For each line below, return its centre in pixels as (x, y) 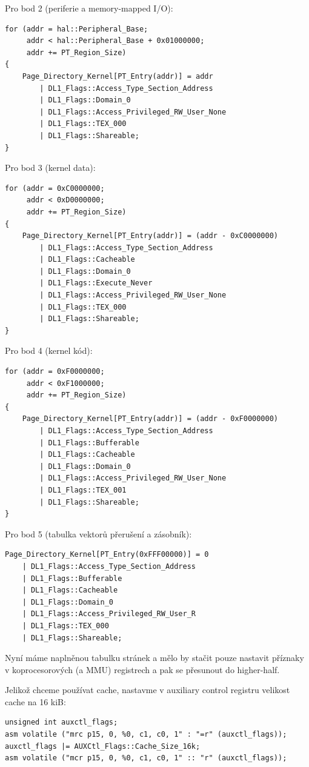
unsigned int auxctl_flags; (61, 722)
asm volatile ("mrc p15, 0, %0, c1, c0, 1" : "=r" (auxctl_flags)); (146, 735)
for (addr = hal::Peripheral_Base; (77, 29)
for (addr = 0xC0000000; (55, 188)
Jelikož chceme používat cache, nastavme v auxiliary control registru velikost (148, 690)
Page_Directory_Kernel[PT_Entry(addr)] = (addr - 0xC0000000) (150, 236)
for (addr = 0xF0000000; (55, 372)
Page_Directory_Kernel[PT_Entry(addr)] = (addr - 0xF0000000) (150, 419)
